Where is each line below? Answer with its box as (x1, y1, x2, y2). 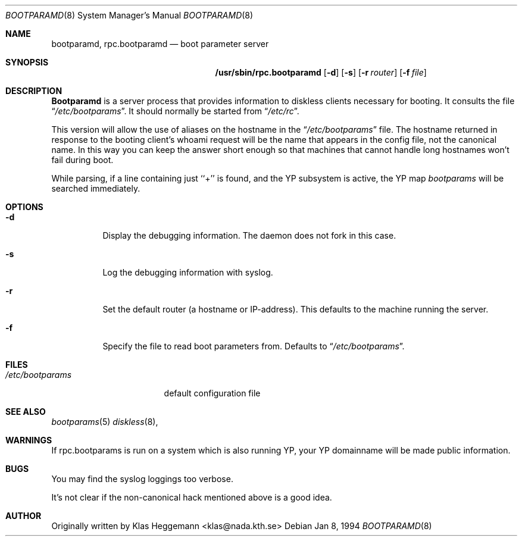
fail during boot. (51, 155, 114, 165)
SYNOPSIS (5, 57, 49, 67)
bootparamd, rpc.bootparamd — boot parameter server (51, 39, 269, 49)
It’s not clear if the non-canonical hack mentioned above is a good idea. (51, 492, 332, 502)
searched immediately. (51, 183, 140, 193)
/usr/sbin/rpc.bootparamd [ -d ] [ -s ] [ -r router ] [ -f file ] (215, 67, 427, 77)
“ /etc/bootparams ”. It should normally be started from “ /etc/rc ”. (51, 106, 299, 116)
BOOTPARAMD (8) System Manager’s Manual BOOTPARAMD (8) (5, 10, 254, 20)
